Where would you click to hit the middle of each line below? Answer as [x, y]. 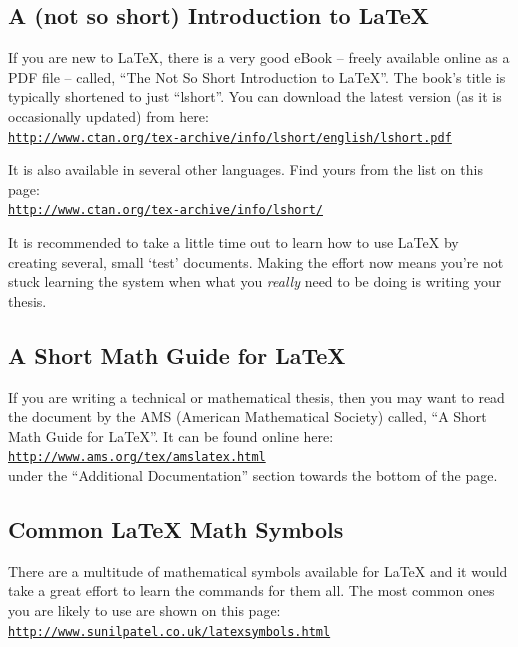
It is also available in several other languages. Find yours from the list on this [245, 169]
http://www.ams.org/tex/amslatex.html [137, 457]
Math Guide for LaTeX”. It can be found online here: [171, 435]
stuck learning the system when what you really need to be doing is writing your [255, 281]
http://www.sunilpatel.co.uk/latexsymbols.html [169, 631]
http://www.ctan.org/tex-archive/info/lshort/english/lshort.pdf [230, 137]
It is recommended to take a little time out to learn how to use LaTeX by [233, 242]
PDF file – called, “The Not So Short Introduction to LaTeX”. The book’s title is [257, 76]
